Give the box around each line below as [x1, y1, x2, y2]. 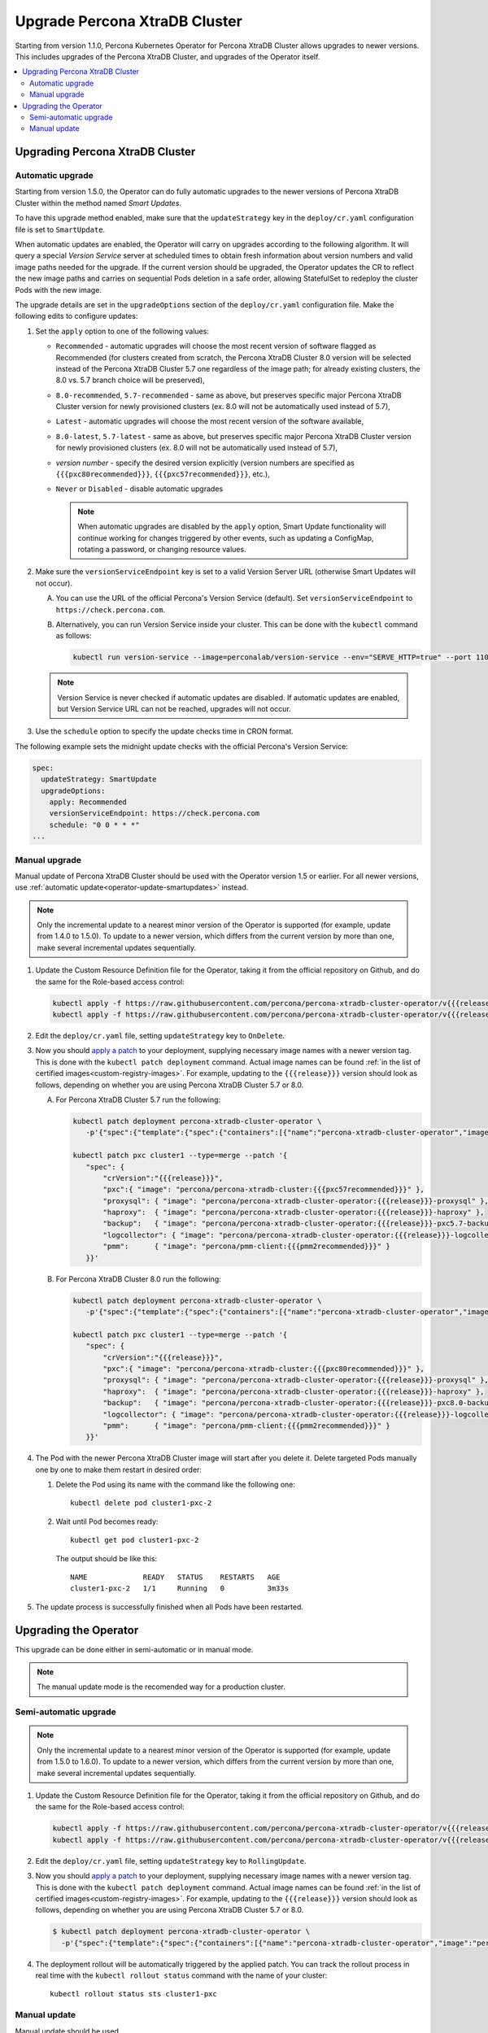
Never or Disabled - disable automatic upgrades [55, 484, 224, 494]
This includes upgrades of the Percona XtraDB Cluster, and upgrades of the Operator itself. [15, 51, 320, 61]
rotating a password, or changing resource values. [77, 544, 247, 554]
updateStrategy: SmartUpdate [41, 775, 158, 784]
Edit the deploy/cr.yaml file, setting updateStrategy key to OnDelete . [35, 1031, 285, 1041]
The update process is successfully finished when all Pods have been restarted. [35, 1602, 304, 1612]
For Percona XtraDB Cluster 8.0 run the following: [55, 1273, 221, 1284]
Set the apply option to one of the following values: [35, 326, 209, 336]
